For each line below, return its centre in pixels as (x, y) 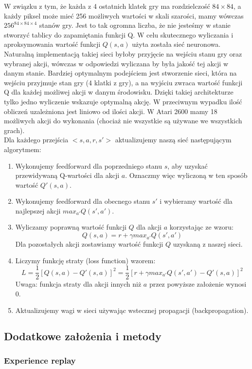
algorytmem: (23, 149)
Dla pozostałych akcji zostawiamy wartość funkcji (89, 244)
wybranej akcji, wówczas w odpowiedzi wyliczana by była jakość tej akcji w (116, 63)
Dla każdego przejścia (36, 140)
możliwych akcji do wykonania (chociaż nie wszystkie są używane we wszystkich (123, 121)
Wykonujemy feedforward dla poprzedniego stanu (89, 165)
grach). (14, 130)
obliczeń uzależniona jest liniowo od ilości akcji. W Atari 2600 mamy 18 (111, 111)
